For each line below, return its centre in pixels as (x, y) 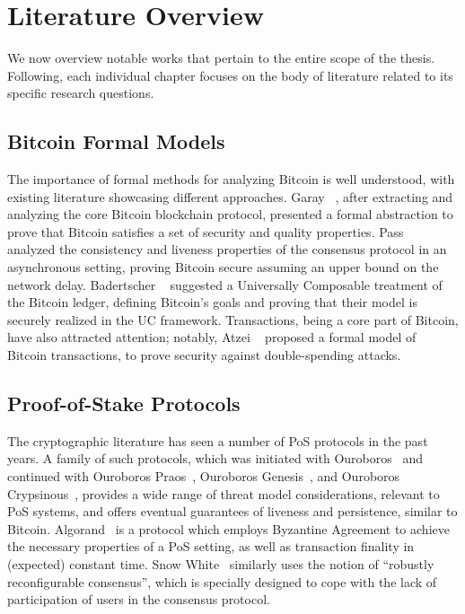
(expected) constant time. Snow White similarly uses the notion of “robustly (221, 564)
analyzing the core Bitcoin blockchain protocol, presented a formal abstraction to (230, 214)
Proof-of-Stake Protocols (124, 403)
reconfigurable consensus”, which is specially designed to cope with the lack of (222, 581)
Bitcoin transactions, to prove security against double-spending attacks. (204, 355)
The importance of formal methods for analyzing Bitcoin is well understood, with (231, 179)
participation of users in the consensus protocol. (139, 599)
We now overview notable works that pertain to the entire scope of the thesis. (221, 58)
